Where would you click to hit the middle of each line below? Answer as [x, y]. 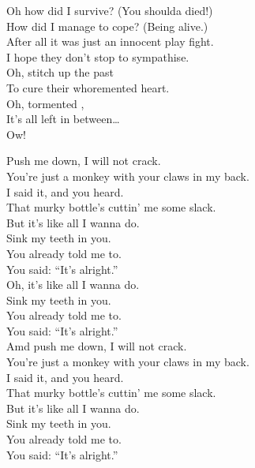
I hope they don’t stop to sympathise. [98, 56]
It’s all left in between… [63, 119]
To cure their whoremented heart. [88, 87]
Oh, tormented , [45, 103]
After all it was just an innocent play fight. [110, 41]
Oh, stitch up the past [60, 72]
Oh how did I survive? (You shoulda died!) [110, 10]
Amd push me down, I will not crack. [97, 346]
